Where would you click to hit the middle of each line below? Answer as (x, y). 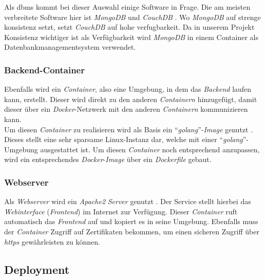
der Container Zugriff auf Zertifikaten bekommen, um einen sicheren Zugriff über (132, 231)
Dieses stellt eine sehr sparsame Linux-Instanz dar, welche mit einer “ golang (124, 139)
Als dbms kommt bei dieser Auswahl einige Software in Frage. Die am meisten (127, 7)
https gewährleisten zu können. (52, 241)
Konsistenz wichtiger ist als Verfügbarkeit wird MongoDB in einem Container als (131, 37)
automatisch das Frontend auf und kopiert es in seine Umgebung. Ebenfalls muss (131, 221)
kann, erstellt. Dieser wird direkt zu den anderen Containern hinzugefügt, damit (131, 99)
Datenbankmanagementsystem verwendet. (70, 47)
